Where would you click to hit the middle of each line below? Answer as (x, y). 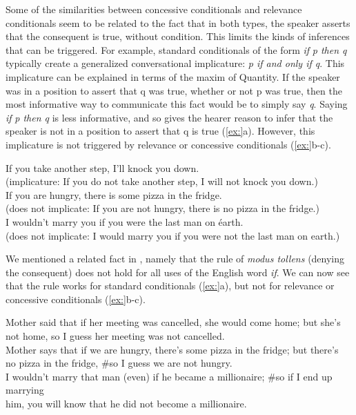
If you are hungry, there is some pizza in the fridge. (114, 194)
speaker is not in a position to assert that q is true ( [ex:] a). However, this (160, 131)
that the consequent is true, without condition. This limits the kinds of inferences (178, 36)
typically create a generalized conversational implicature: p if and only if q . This (175, 63)
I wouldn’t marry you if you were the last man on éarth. (125, 221)
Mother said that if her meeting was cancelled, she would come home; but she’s (173, 322)
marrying (25, 390)
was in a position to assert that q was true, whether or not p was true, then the (174, 90)
